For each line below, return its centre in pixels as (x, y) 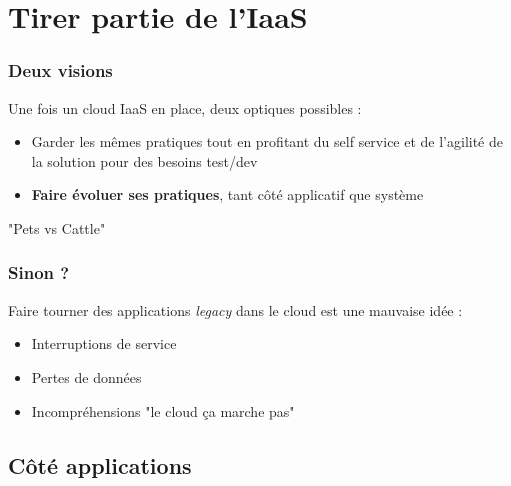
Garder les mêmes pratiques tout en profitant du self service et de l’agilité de (267, 141)
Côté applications (100, 464)
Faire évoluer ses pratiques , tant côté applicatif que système (227, 194)
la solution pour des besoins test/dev (144, 160)
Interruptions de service (104, 343)
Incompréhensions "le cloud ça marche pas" (163, 410)
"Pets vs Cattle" (57, 227)
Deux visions (60, 70)
